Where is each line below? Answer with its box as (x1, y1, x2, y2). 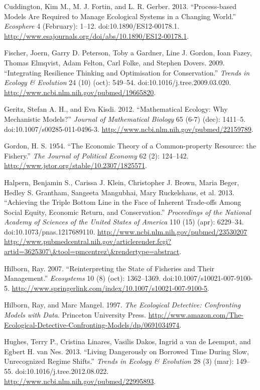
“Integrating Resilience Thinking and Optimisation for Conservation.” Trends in (4, 67, 250, 77)
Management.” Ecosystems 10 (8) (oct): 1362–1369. (4, 273, 161, 283)
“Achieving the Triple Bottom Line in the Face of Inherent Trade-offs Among (4, 197, 241, 207)
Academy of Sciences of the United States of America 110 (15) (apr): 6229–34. (4, 216, 244, 227)
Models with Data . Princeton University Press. (4, 309, 146, 320)
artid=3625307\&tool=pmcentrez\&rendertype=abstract (4, 246, 180, 257)
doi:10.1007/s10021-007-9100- (163, 273, 253, 283)
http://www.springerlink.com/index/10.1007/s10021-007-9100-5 (12, 282, 208, 293)
